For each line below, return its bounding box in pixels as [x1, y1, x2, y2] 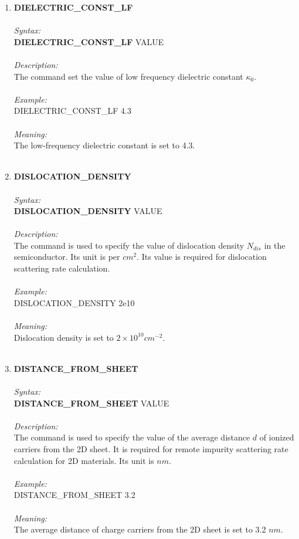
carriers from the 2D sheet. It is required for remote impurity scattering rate [13, 442, 288, 455]
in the [264, 239, 286, 251]
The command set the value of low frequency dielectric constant [13, 70, 243, 82]
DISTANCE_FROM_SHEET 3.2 [13, 489, 135, 501]
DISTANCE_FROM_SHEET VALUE [13, 396, 169, 409]
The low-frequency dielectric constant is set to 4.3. [13, 139, 195, 151]
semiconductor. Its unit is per [13, 250, 120, 263]
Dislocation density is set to [13, 331, 114, 343]
